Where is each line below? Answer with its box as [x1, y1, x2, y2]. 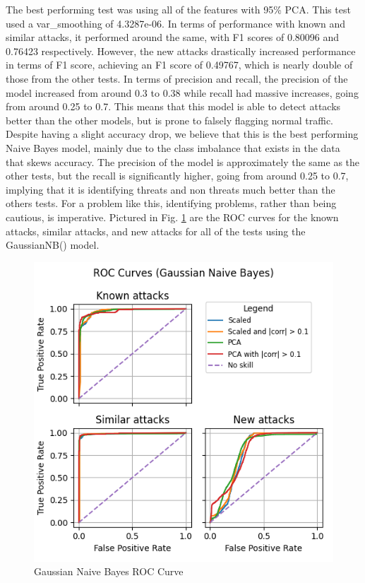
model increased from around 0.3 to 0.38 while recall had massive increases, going [6, 85, 359, 100]
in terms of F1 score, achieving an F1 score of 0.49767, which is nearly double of [6, 57, 353, 72]
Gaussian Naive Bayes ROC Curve [34, 564, 184, 579]
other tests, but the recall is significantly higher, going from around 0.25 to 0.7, [6, 168, 349, 183]
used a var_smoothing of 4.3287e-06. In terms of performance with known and [6, 16, 346, 30]
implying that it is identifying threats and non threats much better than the [6, 182, 335, 196]
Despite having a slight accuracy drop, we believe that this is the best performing [6, 126, 359, 141]
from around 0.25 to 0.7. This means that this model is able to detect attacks [6, 99, 341, 114]
